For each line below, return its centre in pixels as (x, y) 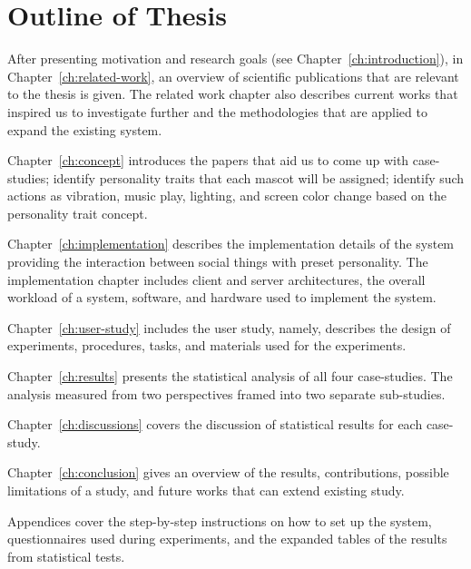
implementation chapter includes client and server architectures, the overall (216, 279)
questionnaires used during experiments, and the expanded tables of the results (227, 539)
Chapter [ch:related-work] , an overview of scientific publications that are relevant (233, 76)
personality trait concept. (78, 213)
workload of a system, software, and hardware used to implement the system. (222, 297)
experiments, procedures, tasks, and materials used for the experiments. (207, 345)
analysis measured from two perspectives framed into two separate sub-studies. (226, 393)
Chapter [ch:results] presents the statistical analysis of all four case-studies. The (230, 376)
